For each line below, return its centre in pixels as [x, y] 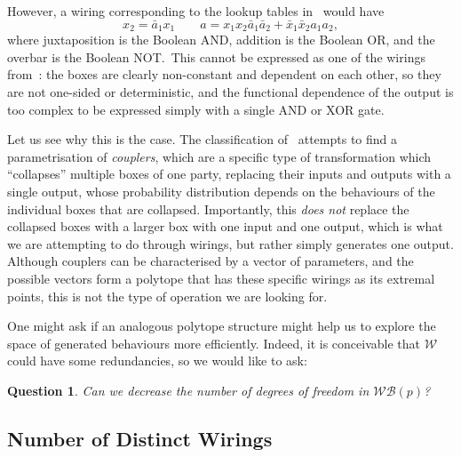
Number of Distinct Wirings [140, 438]
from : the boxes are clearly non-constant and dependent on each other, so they [224, 74]
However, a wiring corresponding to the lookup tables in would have [196, 11]
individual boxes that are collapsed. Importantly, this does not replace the [208, 208]
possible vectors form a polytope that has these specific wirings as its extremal [221, 278]
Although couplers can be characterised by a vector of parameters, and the [211, 261]
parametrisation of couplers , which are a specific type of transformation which [219, 156]
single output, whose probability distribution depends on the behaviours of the [221, 192]
